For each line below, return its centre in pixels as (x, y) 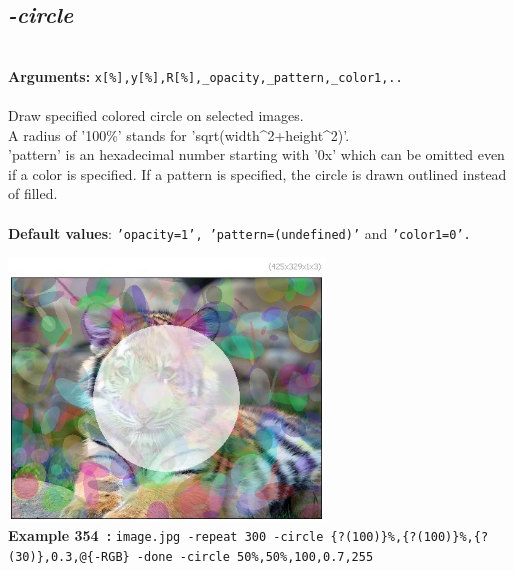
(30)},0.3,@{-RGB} (69, 557)
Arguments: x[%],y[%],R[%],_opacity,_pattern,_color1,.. (205, 75)
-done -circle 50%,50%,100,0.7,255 (255, 557)
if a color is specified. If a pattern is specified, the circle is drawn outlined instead (257, 173)
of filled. (33, 193)
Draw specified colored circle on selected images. (156, 115)
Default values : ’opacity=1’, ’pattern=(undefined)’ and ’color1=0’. (239, 232)
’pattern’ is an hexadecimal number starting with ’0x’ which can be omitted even (256, 154)
